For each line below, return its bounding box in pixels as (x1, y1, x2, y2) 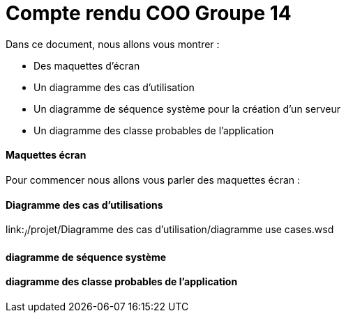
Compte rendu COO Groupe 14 (6, 1, 292, 25)
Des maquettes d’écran (33, 59, 140, 72)
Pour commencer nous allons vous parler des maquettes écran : (6, 173, 301, 186)
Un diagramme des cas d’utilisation (33, 81, 195, 93)
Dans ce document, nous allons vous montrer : (6, 38, 220, 50)
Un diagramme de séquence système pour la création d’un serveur (33, 102, 340, 115)
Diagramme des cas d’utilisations (6, 198, 163, 211)
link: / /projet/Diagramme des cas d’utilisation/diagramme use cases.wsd (6, 223, 334, 238)
